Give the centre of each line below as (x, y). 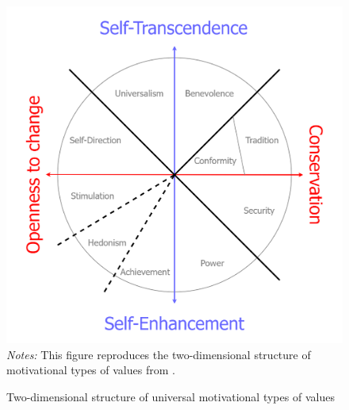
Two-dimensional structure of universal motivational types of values (171, 396)
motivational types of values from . (91, 370)
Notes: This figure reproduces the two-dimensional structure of (159, 354)
